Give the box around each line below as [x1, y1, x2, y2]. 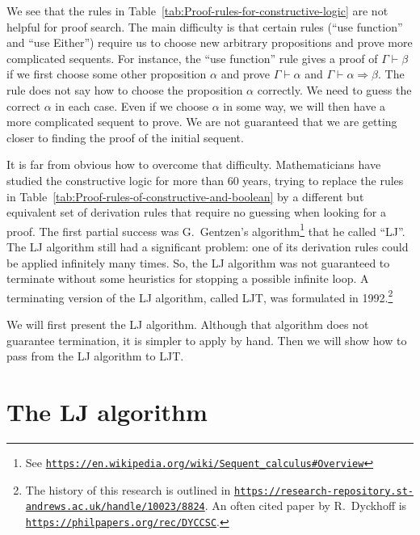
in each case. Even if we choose [55, 97, 209, 114]
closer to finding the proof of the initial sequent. [6, 128, 244, 145]
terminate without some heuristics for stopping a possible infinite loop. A [6, 270, 369, 287]
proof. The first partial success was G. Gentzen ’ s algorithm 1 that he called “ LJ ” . [6, 220, 405, 239]
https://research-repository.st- [234, 485, 414, 497]
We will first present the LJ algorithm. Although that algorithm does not [6, 316, 369, 332]
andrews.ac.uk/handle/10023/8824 [25, 501, 205, 513]
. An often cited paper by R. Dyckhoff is [204, 497, 407, 514]
